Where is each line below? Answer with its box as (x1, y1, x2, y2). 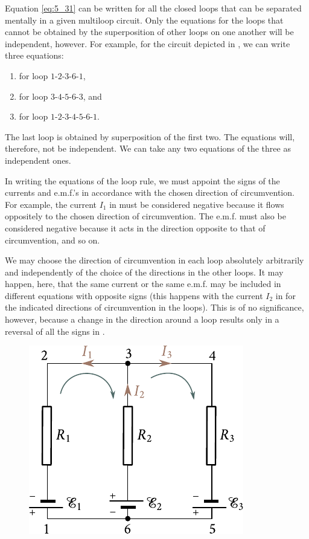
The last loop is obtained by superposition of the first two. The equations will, (5, 130, 295, 143)
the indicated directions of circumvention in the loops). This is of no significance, (5, 301, 304, 314)
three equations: (5, 49, 64, 62)
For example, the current (5, 198, 97, 210)
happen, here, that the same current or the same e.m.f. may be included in (5, 277, 281, 290)
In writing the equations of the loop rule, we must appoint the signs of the (5, 174, 280, 187)
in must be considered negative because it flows (109, 198, 284, 210)
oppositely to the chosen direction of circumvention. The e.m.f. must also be (5, 210, 286, 222)
